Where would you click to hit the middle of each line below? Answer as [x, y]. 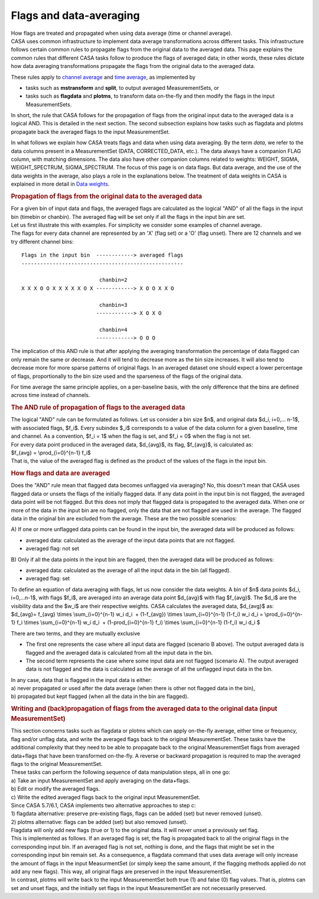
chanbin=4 [113, 329]
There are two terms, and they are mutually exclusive [76, 633]
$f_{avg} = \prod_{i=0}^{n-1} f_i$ [51, 453]
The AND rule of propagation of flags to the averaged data [98, 408]
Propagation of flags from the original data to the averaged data [106, 196]
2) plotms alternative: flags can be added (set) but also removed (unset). [99, 822]
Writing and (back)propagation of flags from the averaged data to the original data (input [144, 709]
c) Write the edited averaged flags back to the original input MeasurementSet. [106, 797]
